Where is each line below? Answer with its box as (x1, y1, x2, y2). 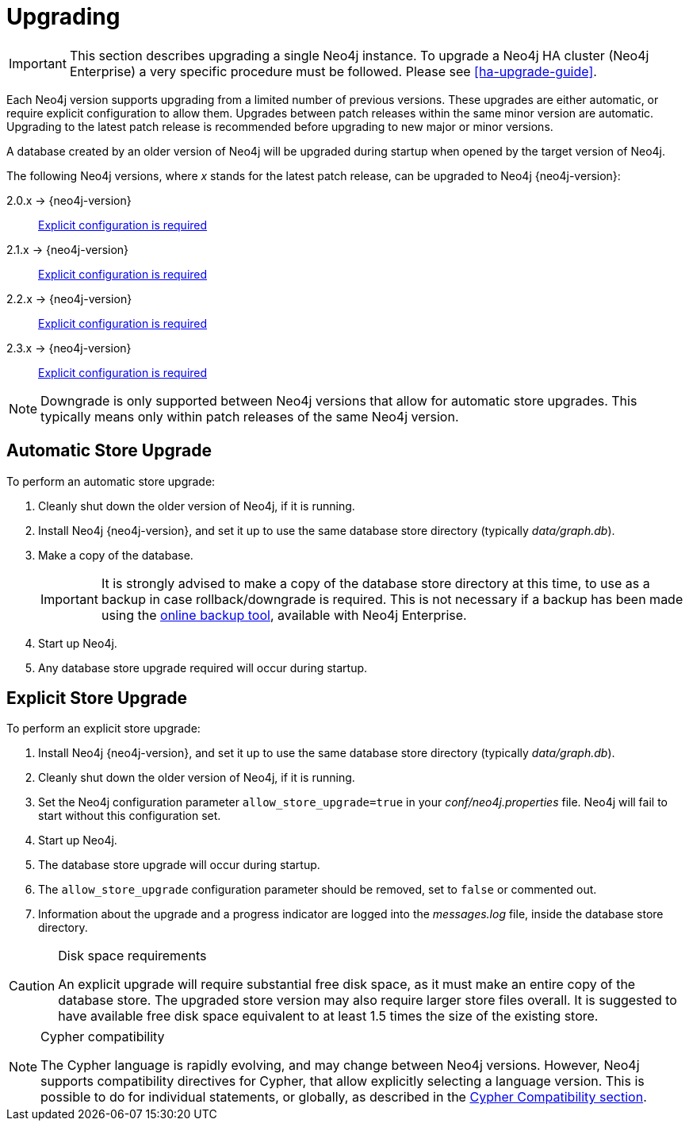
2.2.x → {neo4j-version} (6, 291, 132, 306)
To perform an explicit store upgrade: (6, 721, 201, 736)
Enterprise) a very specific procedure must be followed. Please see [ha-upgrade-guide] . (69, 63, 597, 79)
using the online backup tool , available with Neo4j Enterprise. (101, 606, 467, 623)
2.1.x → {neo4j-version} (6, 242, 129, 256)
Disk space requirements (58, 948, 207, 964)
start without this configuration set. (38, 809, 221, 823)
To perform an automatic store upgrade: (6, 474, 216, 488)
